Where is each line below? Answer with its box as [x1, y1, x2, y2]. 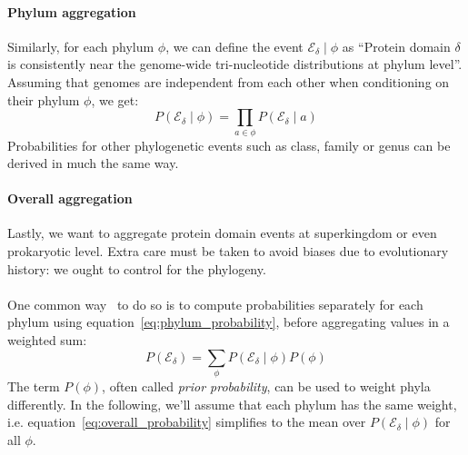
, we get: [91, 90, 139, 109]
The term [7, 376, 60, 395]
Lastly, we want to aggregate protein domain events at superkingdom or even [7, 223, 437, 242]
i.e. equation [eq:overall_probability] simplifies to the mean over [7, 412, 366, 431]
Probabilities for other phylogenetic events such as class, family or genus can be [7, 135, 451, 154]
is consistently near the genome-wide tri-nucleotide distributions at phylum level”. [7, 54, 463, 74]
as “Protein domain [342, 36, 451, 55]
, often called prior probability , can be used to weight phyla [102, 376, 431, 395]
